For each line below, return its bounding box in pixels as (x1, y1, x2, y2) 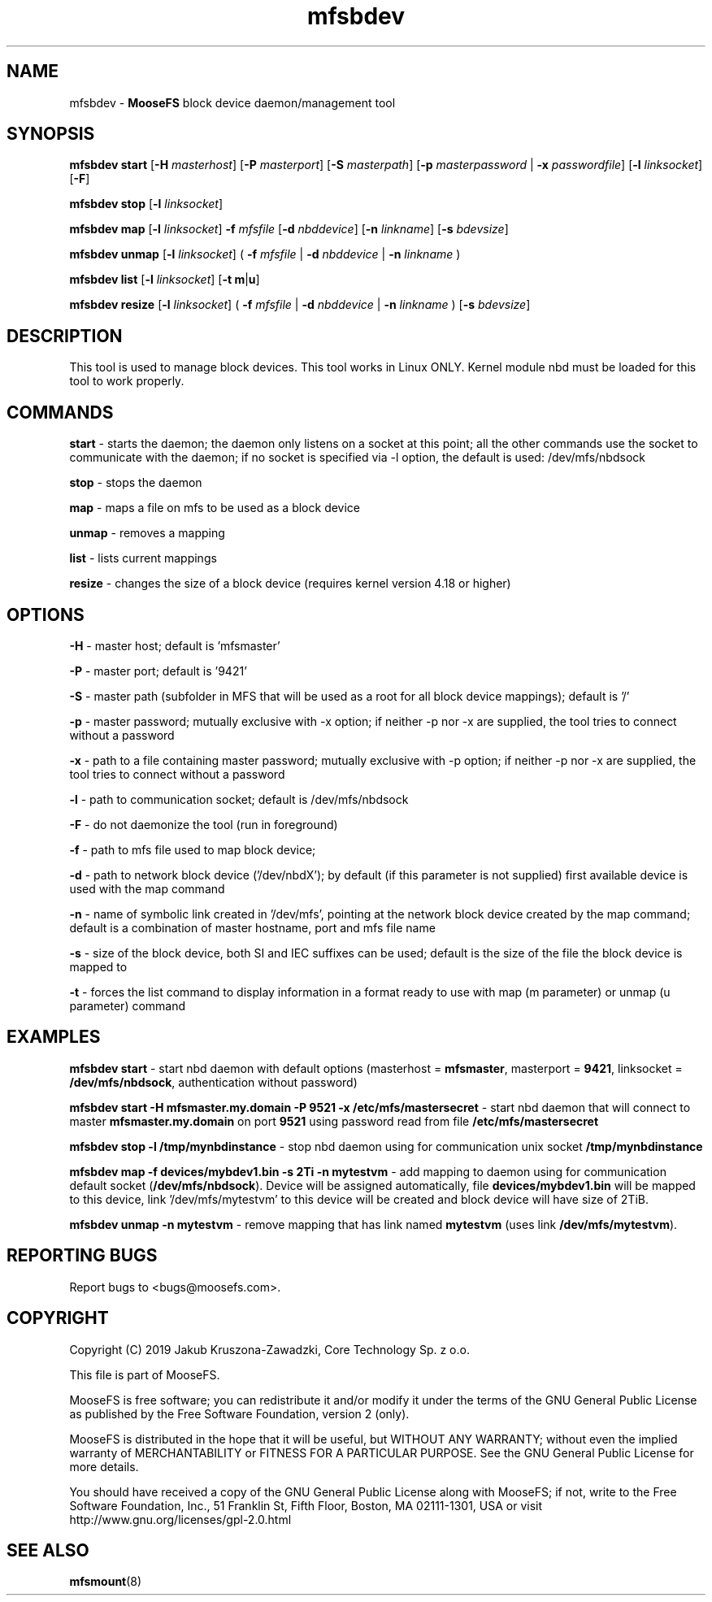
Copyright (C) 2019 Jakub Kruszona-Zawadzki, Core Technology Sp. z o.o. (69, 1342, 470, 1357)
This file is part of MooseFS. (69, 1367, 220, 1382)
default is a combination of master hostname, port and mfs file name (69, 920, 436, 935)
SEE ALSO (7, 1539, 89, 1561)
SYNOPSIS (7, 124, 95, 145)
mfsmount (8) (69, 1574, 142, 1589)
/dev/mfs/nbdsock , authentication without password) (69, 1075, 358, 1089)
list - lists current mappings (69, 551, 217, 566)
